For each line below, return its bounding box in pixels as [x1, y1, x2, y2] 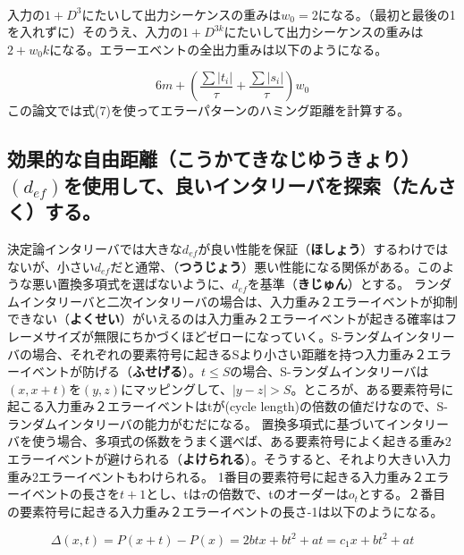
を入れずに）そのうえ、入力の [7, 22, 182, 41]
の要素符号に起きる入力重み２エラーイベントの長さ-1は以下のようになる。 [7, 501, 443, 520]
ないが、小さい [7, 256, 95, 275]
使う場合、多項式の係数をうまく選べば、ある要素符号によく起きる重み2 [31, 432, 451, 450]
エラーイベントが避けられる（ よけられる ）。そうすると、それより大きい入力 [7, 450, 451, 468]
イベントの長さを [19, 484, 120, 503]
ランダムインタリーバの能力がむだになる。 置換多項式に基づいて [7, 414, 387, 433]
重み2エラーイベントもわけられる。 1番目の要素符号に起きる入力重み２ [7, 467, 425, 485]
